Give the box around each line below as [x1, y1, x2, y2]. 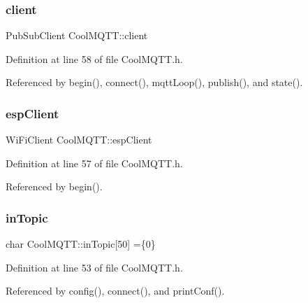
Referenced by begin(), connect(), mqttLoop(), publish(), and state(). [6, 75, 303, 90]
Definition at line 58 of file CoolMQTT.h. [6, 51, 183, 66]
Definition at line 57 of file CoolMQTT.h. [6, 155, 183, 170]
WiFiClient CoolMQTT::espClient [6, 132, 152, 147]
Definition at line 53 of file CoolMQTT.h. [6, 260, 183, 274]
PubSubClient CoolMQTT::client [6, 28, 148, 43]
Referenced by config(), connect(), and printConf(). [6, 283, 225, 298]
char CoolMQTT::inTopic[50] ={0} [6, 237, 156, 251]
